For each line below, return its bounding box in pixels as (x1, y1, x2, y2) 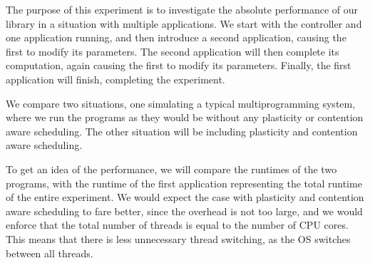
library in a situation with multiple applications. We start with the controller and (6, 16, 362, 31)
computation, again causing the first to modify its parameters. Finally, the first (6, 58, 351, 73)
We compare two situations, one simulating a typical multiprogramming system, (6, 96, 356, 110)
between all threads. (6, 245, 93, 260)
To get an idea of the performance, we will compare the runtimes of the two (6, 161, 337, 176)
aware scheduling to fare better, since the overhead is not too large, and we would (6, 203, 363, 218)
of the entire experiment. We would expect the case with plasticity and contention (6, 190, 364, 205)
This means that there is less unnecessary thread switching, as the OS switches (6, 231, 351, 246)
